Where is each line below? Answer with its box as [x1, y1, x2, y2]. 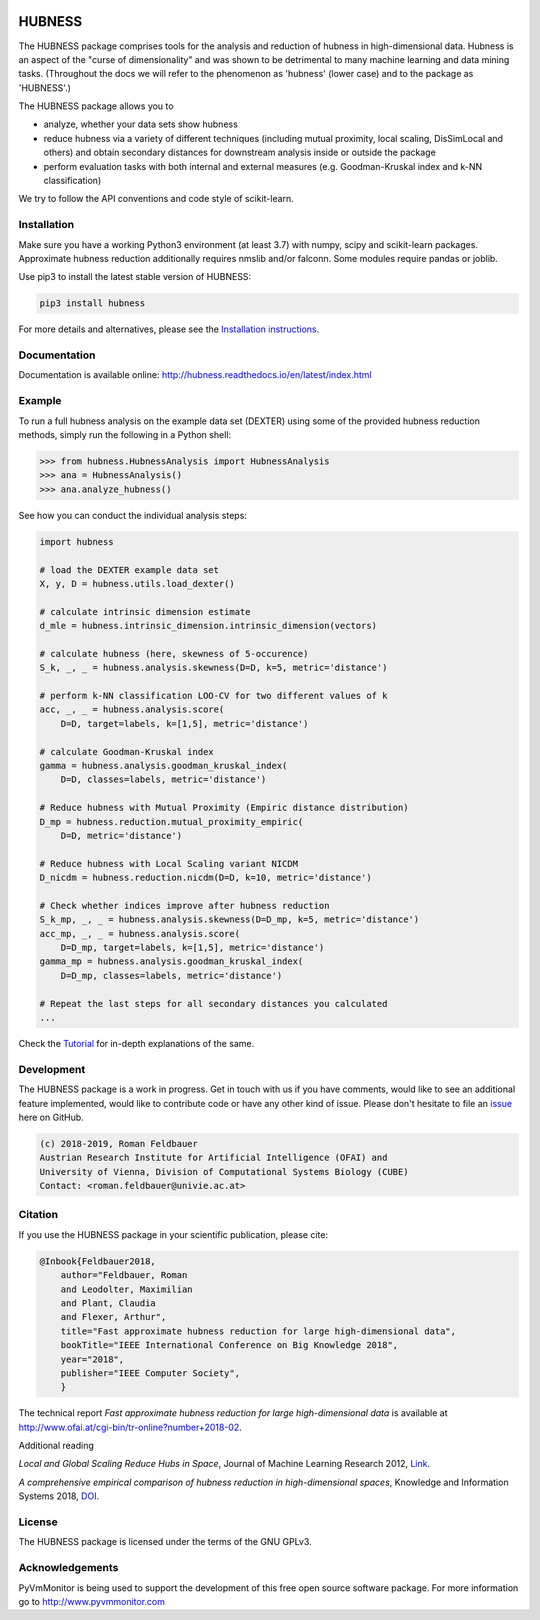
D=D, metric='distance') [60, 830, 183, 841]
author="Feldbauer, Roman [60, 1270, 188, 1281]
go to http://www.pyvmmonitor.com [18, 1595, 165, 1607]
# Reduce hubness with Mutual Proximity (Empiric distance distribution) [39, 802, 409, 814]
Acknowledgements [18, 1561, 119, 1575]
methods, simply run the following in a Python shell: [18, 428, 232, 440]
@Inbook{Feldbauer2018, [39, 1255, 157, 1267]
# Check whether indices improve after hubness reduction [39, 900, 330, 911]
